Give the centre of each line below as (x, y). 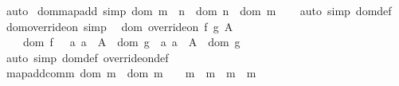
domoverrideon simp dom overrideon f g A (119, 26)
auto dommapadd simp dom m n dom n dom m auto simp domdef (199, 10)
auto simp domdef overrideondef (87, 57)
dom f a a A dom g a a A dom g (131, 42)
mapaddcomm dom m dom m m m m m (131, 73)
